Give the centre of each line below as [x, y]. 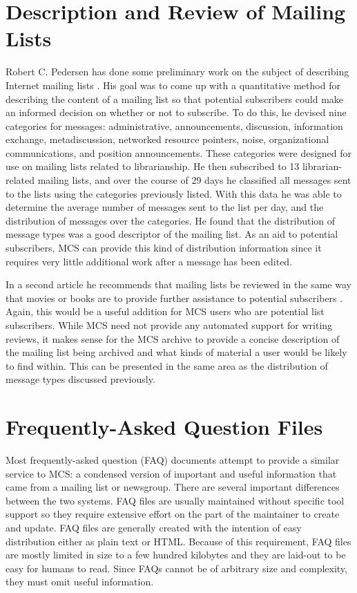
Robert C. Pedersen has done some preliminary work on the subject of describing [177, 72]
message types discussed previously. [80, 379]
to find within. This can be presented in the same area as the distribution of [167, 365]
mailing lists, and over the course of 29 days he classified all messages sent [194, 180]
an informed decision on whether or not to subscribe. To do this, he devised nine [176, 112]
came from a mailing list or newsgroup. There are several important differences [173, 487]
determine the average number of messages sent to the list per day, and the [165, 207]
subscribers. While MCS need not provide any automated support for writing [169, 325]
